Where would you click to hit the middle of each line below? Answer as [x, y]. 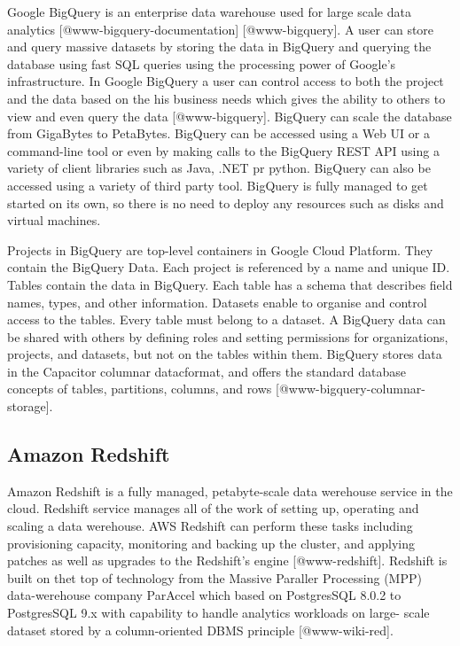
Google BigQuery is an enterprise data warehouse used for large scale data [209, 12]
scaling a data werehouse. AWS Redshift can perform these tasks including [210, 526]
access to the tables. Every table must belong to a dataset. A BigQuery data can [226, 319]
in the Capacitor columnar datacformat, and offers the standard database [207, 371]
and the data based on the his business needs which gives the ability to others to [226, 98]
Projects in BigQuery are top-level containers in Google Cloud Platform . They [220, 249]
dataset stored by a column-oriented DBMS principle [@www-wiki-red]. [200, 630]
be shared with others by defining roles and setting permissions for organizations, [228, 336]
